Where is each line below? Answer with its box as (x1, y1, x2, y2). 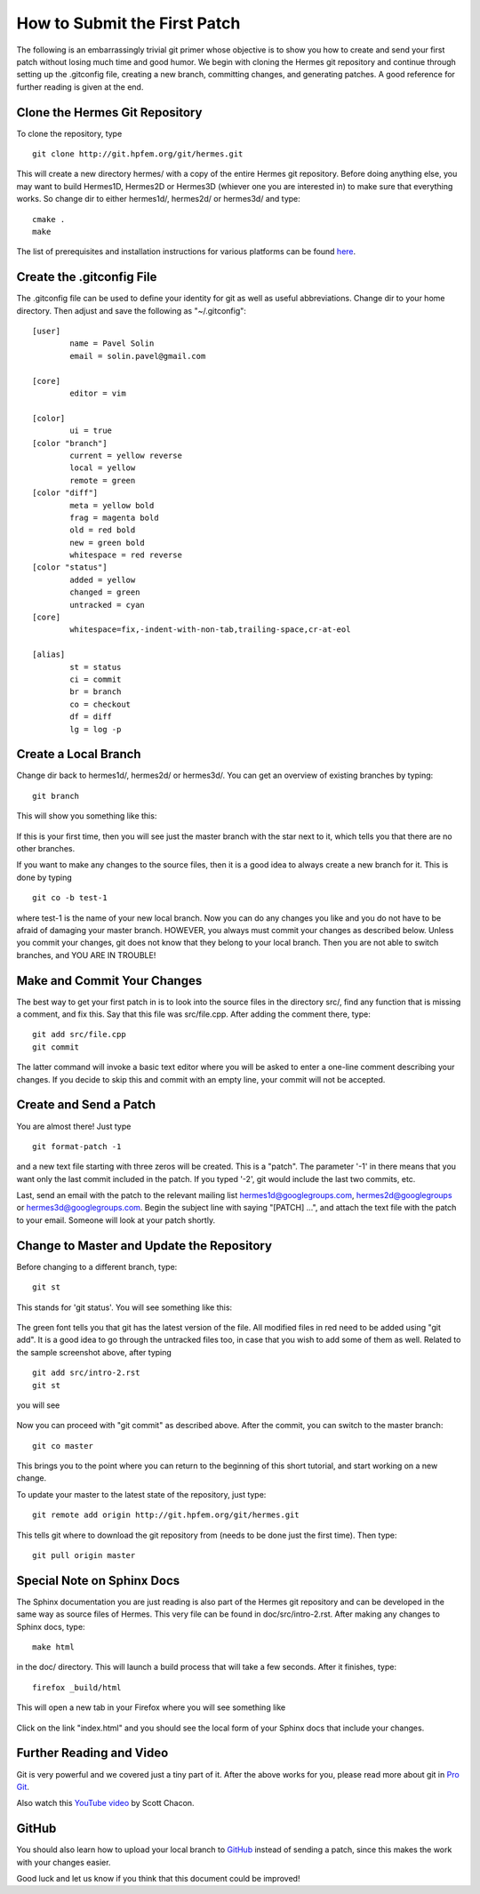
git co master (32, 1441, 93, 1450)
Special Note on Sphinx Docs (16, 1573, 180, 1588)
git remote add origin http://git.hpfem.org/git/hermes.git (32, 1510, 300, 1520)
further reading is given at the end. (16, 81, 144, 92)
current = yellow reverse (69, 450, 182, 460)
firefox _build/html (32, 1682, 122, 1692)
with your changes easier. (16, 1857, 111, 1867)
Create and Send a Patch (16, 1098, 156, 1113)
